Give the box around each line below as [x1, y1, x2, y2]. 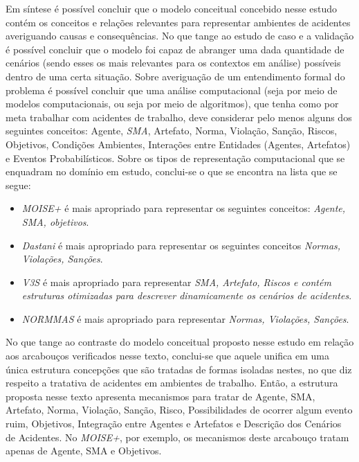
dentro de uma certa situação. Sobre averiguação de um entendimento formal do [6, 69, 345, 83]
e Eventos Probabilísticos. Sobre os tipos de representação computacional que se [6, 150, 345, 165]
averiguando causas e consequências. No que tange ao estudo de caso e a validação [6, 28, 354, 43]
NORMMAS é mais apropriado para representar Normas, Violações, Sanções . [21, 311, 349, 326]
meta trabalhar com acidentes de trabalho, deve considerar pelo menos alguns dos [6, 109, 352, 124]
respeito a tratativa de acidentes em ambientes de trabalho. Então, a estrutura [6, 375, 338, 390]
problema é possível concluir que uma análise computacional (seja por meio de [6, 82, 338, 97]
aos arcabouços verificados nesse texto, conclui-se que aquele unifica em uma [6, 348, 329, 363]
